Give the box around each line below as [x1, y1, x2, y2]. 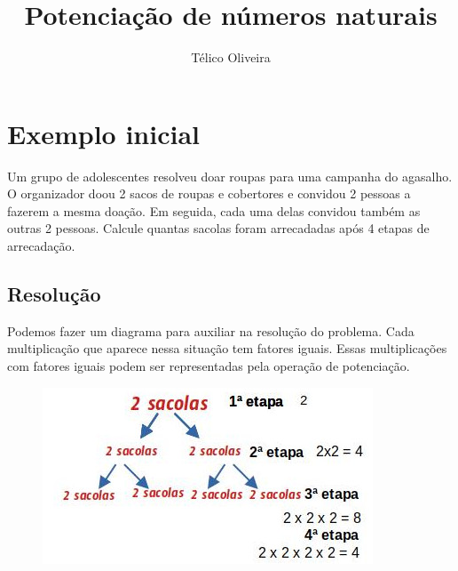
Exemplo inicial [7, 115, 200, 151]
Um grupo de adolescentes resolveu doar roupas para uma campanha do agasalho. [7, 166, 453, 185]
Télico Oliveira [191, 48, 271, 67]
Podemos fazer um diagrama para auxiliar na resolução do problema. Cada [7, 321, 415, 340]
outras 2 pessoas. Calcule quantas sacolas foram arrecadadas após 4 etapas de [7, 219, 430, 237]
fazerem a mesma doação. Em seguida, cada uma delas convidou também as [7, 201, 421, 220]
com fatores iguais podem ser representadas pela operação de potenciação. [7, 357, 410, 375]
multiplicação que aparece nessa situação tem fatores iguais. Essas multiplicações [7, 339, 447, 358]
